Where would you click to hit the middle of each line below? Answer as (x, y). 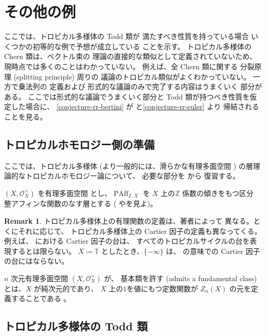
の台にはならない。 (36, 261)
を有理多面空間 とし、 (75, 193)
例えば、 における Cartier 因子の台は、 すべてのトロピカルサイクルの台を (127, 241)
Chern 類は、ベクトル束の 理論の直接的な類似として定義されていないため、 (130, 56)
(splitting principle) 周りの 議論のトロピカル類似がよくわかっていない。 (132, 76)
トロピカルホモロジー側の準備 (79, 144)
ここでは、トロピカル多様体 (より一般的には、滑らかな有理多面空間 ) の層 (129, 165)
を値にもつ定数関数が (162, 288)
